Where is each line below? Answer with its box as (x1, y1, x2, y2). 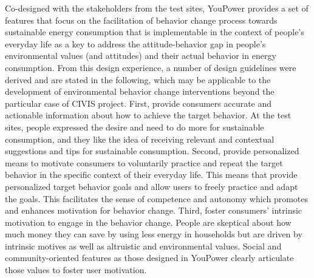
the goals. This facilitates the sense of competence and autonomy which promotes (5, 192, 308, 205)
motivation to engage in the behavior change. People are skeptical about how (5, 215, 292, 228)
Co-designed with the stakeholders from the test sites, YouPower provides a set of (5, 2, 309, 14)
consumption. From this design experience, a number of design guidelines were (5, 61, 296, 73)
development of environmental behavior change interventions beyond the (5, 85, 275, 98)
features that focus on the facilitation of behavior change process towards (5, 13, 278, 26)
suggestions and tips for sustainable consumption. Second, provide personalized (5, 144, 299, 157)
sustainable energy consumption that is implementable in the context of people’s (5, 25, 304, 38)
